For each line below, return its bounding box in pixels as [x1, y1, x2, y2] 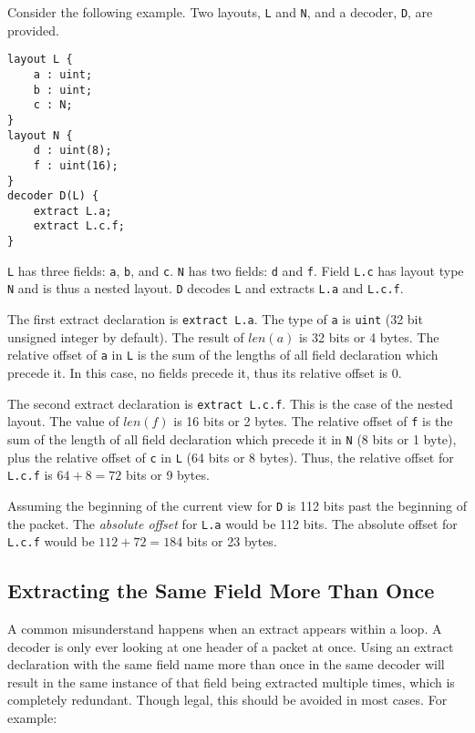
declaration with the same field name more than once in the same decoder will [7, 655, 445, 674]
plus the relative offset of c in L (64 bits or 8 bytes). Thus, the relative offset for [7, 447, 454, 466]
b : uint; [33, 83, 93, 97]
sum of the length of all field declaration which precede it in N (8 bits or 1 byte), [7, 429, 457, 448]
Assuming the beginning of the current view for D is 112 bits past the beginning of [7, 495, 467, 514]
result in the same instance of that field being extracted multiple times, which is [7, 672, 455, 691]
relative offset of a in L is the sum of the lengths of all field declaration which [7, 345, 439, 364]
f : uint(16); [33, 158, 119, 172]
